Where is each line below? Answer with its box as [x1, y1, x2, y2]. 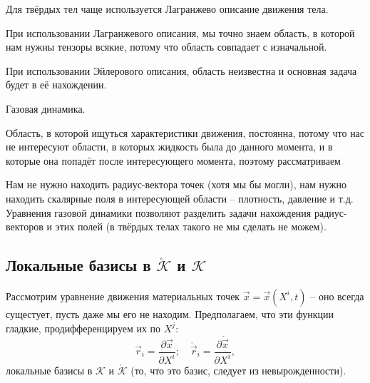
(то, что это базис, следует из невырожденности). [130, 362, 346, 377]
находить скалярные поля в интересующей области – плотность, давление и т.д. [6, 190, 354, 205]
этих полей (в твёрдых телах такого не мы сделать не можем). [55, 219, 327, 234]
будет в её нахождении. [6, 77, 107, 92]
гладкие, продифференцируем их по [6, 320, 161, 335]
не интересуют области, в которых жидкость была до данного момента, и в [6, 139, 333, 154]
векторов [6, 219, 43, 234]
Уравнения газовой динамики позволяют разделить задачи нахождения [6, 205, 312, 220]
